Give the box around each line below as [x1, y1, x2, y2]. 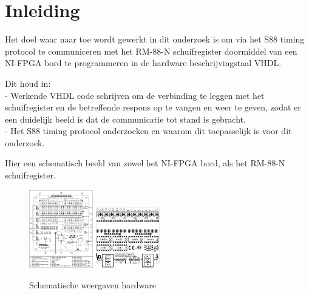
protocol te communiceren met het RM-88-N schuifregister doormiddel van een [5, 44, 297, 57]
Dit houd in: [5, 76, 51, 89]
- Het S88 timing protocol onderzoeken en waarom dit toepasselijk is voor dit [5, 124, 292, 137]
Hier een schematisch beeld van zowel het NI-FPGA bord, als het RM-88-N [5, 157, 285, 169]
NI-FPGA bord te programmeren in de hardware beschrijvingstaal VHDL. [5, 56, 282, 69]
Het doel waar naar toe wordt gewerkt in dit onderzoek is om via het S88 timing [5, 33, 305, 46]
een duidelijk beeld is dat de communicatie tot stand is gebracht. [5, 112, 246, 125]
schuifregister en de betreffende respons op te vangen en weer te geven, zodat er [5, 101, 301, 114]
